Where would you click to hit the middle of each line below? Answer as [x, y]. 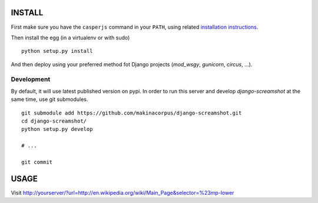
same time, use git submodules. [49, 99]
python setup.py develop [57, 129]
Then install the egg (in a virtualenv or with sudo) [70, 38]
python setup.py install [57, 51]
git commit [37, 162]
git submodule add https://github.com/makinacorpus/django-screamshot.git [132, 113]
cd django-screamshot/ [54, 121]
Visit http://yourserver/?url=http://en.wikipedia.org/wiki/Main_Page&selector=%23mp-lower [122, 192]
